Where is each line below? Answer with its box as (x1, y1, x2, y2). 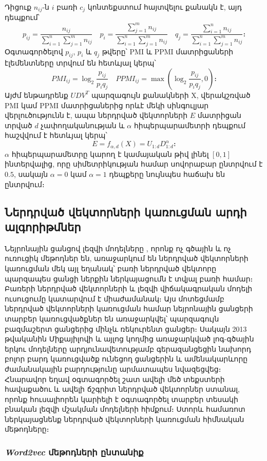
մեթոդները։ (5, 424, 49, 434)
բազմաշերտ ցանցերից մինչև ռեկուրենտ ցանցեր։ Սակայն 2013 (5, 323, 247, 334)
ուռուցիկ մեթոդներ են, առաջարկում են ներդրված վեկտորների (5, 253, 249, 264)
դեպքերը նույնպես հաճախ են (109, 169, 225, 179)
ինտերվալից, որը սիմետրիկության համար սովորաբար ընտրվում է (5, 158, 263, 169)
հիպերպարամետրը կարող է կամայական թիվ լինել (11, 148, 209, 159)
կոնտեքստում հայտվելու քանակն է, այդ (87, 2, 242, 12)
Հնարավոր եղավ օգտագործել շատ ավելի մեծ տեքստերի (5, 373, 225, 384)
